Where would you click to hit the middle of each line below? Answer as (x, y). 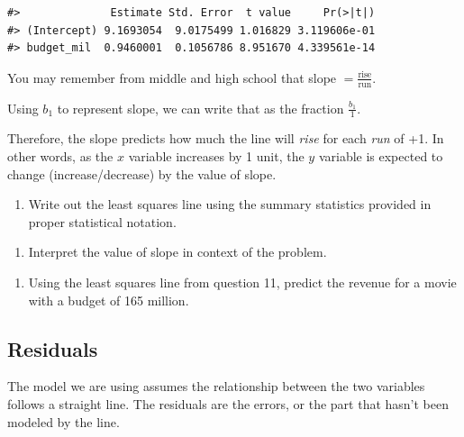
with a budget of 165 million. (109, 300)
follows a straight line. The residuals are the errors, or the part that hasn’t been (228, 403)
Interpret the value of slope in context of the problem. (177, 252)
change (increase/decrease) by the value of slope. (142, 173)
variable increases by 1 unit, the (216, 156)
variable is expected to (381, 156)
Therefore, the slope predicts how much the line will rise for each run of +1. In (226, 138)
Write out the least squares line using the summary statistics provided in (230, 204)
